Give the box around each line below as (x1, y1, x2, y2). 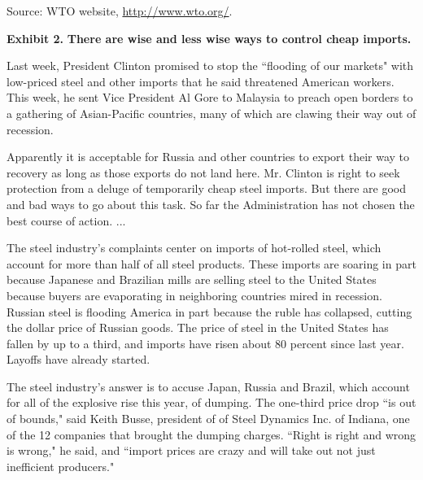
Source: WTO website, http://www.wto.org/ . (7, 2, 233, 19)
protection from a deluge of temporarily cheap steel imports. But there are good (7, 180, 407, 197)
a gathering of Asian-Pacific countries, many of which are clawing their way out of (7, 104, 416, 121)
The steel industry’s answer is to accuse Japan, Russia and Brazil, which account (7, 377, 410, 395)
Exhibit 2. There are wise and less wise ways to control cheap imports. (7, 29, 412, 46)
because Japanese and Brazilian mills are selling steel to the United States (7, 271, 377, 288)
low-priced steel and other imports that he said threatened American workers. (7, 72, 395, 89)
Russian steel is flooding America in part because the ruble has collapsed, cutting (7, 303, 412, 320)
